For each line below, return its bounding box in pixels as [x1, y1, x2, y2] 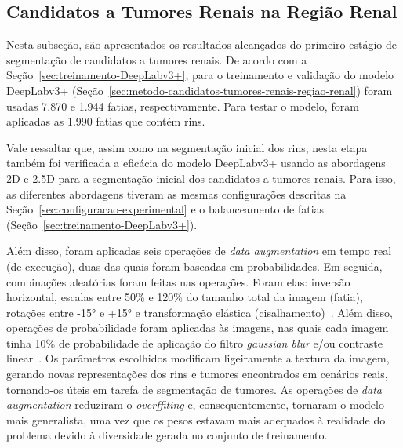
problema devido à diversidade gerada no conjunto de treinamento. [6, 427, 328, 443]
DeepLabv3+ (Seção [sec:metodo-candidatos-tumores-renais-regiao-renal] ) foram [6, 82, 393, 98]
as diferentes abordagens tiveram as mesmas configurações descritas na [6, 185, 347, 202]
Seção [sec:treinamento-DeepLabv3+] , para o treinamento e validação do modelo [6, 67, 394, 83]
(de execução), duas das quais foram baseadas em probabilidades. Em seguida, [6, 257, 383, 274]
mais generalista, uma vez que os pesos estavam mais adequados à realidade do [6, 411, 386, 428]
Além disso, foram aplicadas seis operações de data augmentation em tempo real [6, 242, 392, 259]
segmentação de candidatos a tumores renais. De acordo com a [6, 51, 307, 67]
